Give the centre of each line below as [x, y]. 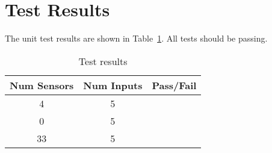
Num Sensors [42, 85]
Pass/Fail [174, 85]
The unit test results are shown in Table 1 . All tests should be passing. [136, 38]
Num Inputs [113, 85]
